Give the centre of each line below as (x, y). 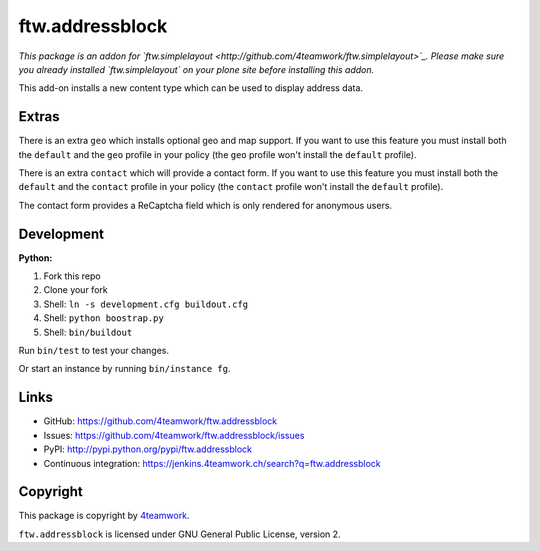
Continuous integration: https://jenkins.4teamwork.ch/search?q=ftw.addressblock (212, 463)
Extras (39, 116)
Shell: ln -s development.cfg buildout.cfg (146, 304)
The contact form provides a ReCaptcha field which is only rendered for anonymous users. (205, 205)
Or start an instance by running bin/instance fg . (124, 369)
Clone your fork (76, 290)
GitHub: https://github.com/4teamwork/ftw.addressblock (160, 421)
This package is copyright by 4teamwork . (104, 516)
